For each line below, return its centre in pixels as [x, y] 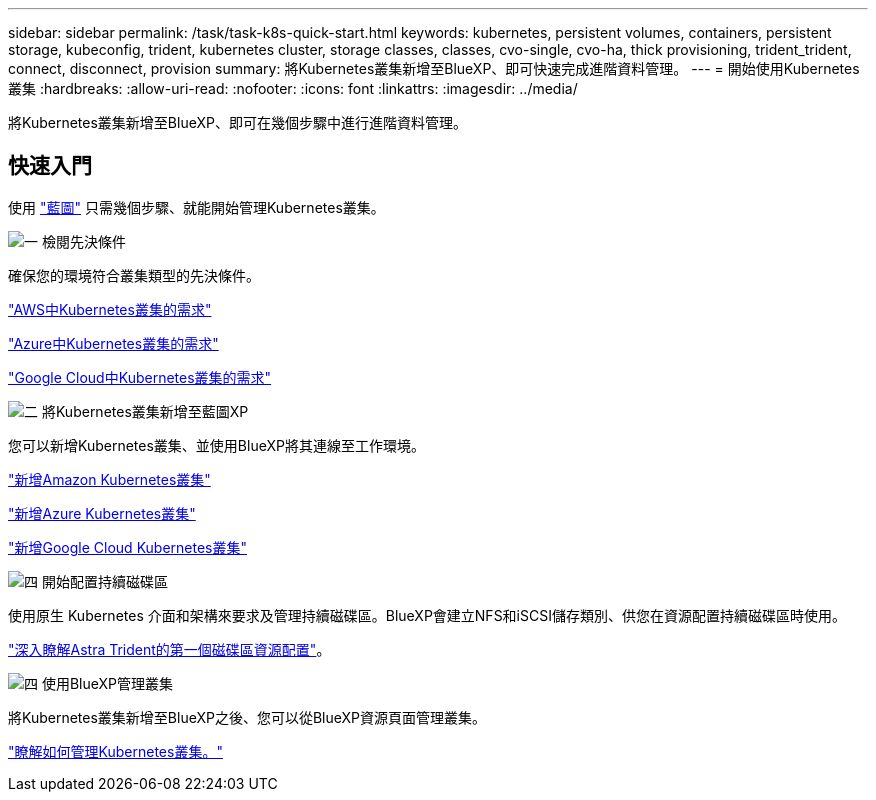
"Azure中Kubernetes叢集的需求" [113, 343]
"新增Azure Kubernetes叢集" [102, 513]
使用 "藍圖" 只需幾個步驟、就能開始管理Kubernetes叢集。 [196, 207]
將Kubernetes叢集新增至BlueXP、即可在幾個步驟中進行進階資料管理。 [237, 122]
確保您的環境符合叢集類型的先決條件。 [134, 275]
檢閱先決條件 [83, 241]
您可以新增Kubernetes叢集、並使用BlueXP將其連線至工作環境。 [216, 445]
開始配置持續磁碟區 [104, 581]
